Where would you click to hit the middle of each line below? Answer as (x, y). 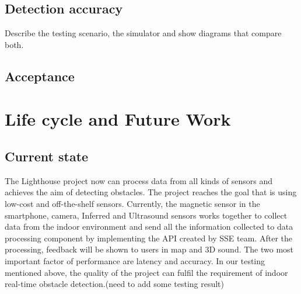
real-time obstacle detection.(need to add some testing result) (115, 284)
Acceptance (40, 76)
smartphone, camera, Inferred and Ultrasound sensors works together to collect (146, 215)
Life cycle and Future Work (118, 119)
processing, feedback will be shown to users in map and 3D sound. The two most (149, 249)
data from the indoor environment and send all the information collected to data (149, 226)
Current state (47, 156)
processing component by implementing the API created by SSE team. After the (148, 238)
